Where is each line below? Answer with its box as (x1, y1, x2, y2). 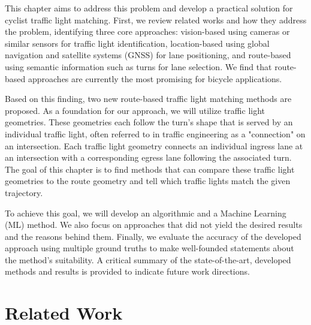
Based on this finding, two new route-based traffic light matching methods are (5, 92, 292, 105)
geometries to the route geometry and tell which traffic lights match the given (5, 174, 291, 187)
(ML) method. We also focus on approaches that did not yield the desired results (5, 218, 303, 231)
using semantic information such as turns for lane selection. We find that (5, 60, 272, 73)
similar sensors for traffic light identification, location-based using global (5, 37, 270, 49)
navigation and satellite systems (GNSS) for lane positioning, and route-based (5, 49, 291, 61)
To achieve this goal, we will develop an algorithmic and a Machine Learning (5, 206, 286, 219)
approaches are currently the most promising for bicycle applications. (28, 72, 282, 85)
